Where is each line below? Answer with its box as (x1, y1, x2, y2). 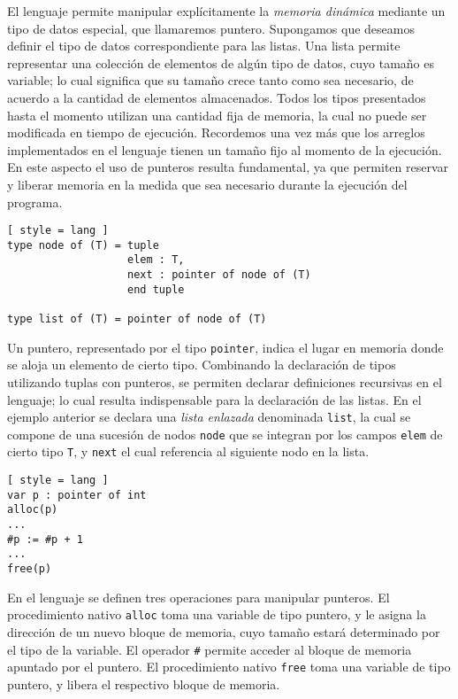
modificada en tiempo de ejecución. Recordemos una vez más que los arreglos (7, 123, 425, 142)
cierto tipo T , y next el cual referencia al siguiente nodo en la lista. (7, 442, 370, 461)
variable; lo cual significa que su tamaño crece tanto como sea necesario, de (7, 71, 414, 89)
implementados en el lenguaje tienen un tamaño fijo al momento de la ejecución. (7, 140, 442, 159)
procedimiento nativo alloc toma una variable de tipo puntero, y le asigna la (7, 605, 426, 624)
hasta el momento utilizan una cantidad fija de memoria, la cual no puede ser (7, 105, 427, 124)
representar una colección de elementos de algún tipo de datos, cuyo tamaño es (7, 53, 434, 72)
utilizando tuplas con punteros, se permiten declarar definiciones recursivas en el (7, 372, 442, 391)
